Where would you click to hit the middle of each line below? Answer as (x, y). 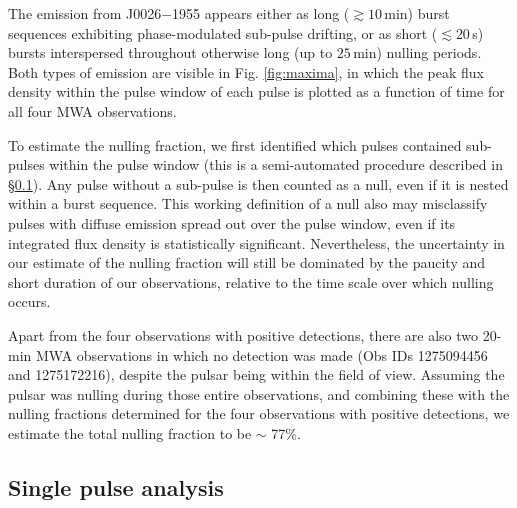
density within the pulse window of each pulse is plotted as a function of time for (256, 91)
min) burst (417, 13)
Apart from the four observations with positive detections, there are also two (243, 334)
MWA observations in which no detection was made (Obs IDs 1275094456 (261, 354)
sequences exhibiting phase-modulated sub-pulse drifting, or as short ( (223, 32)
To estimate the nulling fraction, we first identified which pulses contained (235, 144)
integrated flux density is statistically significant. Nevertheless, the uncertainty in (256, 242)
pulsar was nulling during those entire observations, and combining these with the (259, 393)
